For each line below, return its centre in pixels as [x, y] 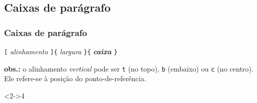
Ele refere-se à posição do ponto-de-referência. [75, 78]
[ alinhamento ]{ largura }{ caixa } [61, 51]
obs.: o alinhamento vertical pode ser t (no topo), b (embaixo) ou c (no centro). [129, 68]
